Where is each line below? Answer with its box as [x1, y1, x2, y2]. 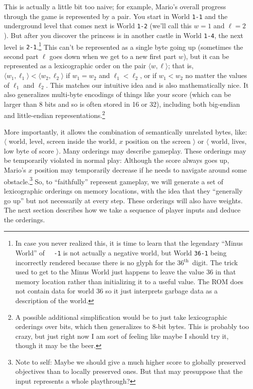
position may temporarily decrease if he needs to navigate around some [34, 165, 247, 175]
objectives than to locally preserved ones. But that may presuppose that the [15, 366, 243, 376]
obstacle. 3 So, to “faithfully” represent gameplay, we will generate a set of [4, 175, 223, 186]
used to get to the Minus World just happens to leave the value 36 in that [15, 267, 236, 277]
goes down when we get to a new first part [49, 51, 177, 61]
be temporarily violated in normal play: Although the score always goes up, [4, 155, 229, 165]
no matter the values [185, 70, 247, 80]
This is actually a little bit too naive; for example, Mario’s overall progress [4, 1, 226, 11]
